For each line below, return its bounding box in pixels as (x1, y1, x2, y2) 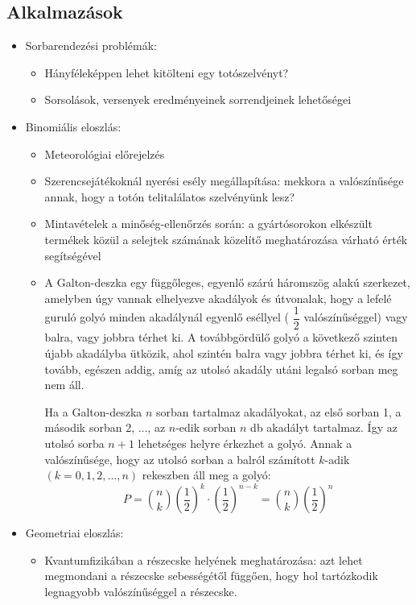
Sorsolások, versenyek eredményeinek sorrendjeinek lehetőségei (44, 91, 352, 108)
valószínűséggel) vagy (303, 309, 408, 325)
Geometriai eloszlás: (25, 524, 124, 541)
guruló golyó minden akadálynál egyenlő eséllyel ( (44, 309, 290, 325)
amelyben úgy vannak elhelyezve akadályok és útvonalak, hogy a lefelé (44, 289, 392, 306)
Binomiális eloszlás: (25, 118, 122, 135)
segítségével (44, 247, 101, 263)
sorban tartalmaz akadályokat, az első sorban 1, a (156, 403, 402, 420)
